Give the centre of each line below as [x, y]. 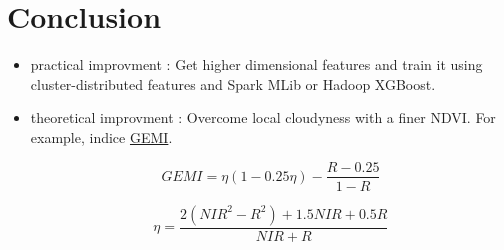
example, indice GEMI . [101, 136]
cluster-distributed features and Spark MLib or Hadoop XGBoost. [233, 83]
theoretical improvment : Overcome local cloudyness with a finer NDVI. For [263, 117]
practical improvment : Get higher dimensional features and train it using [256, 64]
